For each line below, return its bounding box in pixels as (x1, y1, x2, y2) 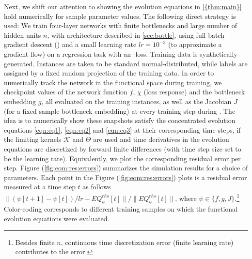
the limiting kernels (4, 134, 62, 144)
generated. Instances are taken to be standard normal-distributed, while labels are (4, 58, 248, 68)
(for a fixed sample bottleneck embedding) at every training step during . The (4, 106, 236, 116)
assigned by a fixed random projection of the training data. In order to (4, 68, 214, 78)
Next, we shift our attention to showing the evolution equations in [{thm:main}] (4, 1, 242, 11)
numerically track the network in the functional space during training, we (4, 77, 222, 87)
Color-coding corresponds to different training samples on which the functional (4, 204, 237, 214)
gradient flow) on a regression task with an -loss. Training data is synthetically (4, 48, 237, 59)
